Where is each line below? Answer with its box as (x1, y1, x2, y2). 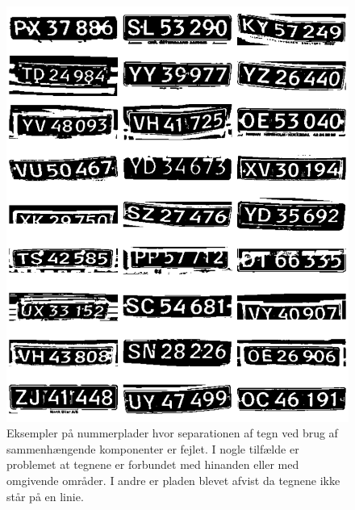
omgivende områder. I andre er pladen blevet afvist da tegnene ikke (6, 471, 340, 488)
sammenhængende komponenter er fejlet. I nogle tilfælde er (6, 440, 299, 457)
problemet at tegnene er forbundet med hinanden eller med (6, 456, 299, 473)
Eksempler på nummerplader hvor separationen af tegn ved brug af (6, 424, 338, 441)
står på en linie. (6, 487, 84, 504)
